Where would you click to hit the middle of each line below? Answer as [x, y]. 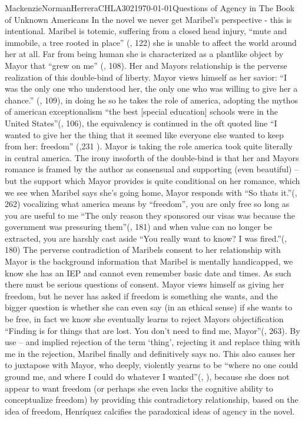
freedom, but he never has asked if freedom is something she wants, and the [141, 295]
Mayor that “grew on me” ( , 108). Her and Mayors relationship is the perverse [146, 65]
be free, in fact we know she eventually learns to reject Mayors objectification [144, 319]
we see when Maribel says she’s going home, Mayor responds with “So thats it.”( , [151, 192]
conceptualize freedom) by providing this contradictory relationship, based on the [152, 400]
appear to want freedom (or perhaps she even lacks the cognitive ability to [139, 388]
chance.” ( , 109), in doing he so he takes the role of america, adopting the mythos [152, 100]
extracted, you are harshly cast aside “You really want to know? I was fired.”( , [146, 238]
